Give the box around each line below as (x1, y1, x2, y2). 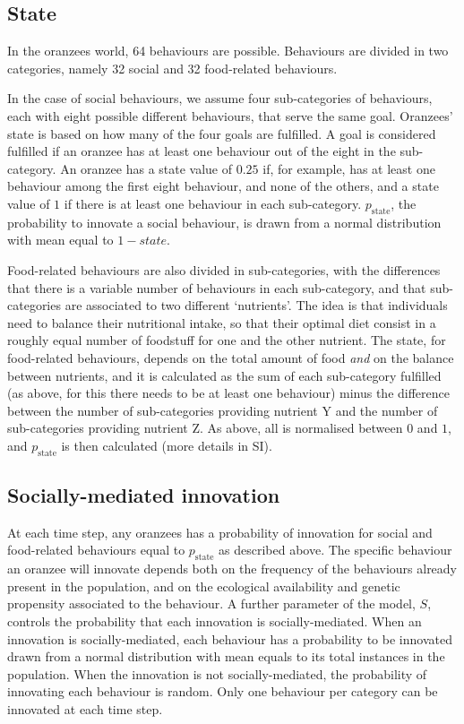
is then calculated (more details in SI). (61, 435, 272, 454)
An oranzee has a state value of (60, 159, 233, 177)
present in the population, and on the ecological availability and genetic (7, 576, 400, 595)
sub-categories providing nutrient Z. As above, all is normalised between (7, 418, 403, 437)
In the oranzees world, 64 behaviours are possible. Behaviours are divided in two (7, 41, 449, 60)
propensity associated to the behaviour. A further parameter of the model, (7, 594, 416, 613)
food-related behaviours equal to (7, 540, 185, 559)
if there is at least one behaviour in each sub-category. (64, 194, 362, 212)
